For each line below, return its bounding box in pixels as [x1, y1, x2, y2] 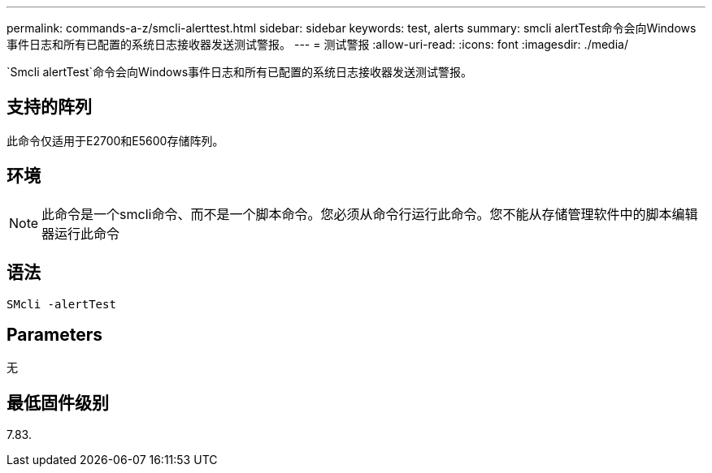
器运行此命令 [41, 225, 120, 242]
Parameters [7, 324, 102, 345]
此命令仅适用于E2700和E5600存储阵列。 [7, 133, 224, 148]
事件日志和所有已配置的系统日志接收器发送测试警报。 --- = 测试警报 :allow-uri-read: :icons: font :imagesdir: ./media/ [7, 37, 628, 51]
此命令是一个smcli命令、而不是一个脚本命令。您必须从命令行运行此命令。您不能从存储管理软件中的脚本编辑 [41, 205, 698, 222]
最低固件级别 [7, 392, 109, 413]
